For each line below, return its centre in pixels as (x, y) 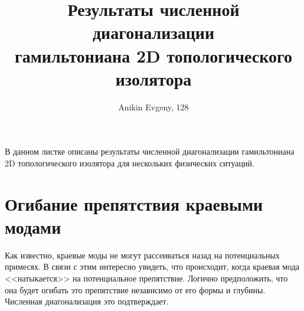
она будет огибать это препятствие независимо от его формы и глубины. (135, 289)
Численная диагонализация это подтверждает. (87, 301)
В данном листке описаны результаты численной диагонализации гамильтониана (150, 151)
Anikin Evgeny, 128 (153, 107)
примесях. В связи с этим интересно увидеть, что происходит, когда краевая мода (152, 266)
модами (33, 226)
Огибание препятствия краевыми (134, 203)
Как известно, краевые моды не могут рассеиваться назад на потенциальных (142, 255)
